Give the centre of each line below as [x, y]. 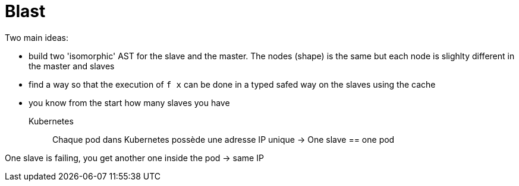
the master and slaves [72, 66]
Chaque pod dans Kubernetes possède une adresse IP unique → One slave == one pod [224, 139]
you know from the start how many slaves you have [129, 102]
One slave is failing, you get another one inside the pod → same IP [134, 158]
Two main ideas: [37, 37]
